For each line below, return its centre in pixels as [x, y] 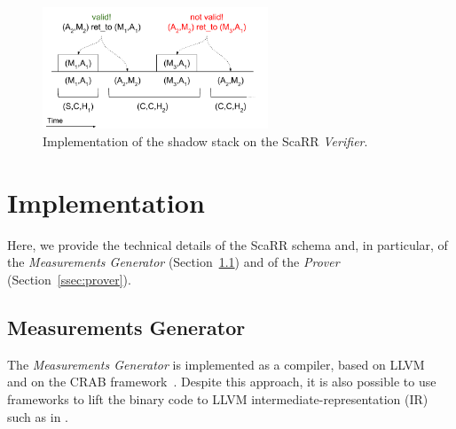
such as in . [38, 416]
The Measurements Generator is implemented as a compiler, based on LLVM [216, 364]
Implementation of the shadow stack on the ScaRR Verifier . [205, 141]
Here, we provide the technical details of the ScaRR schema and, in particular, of [228, 244]
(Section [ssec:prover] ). [69, 279]
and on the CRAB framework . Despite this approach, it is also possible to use [222, 382]
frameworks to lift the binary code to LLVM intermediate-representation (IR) [218, 398]
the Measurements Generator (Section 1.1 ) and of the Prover [173, 262]
